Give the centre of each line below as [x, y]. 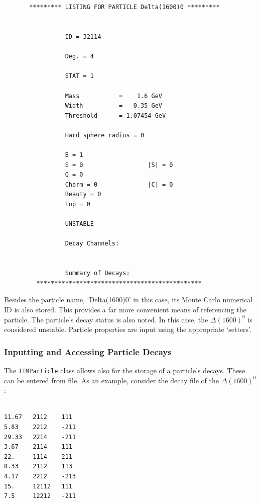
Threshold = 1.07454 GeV [115, 115]
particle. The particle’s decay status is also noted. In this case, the [106, 319]
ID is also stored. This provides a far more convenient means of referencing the [125, 309]
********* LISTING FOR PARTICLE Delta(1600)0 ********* [124, 7]
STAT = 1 [79, 76]
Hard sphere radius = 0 [105, 135]
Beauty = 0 [83, 194]
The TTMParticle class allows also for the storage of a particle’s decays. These [125, 370]
